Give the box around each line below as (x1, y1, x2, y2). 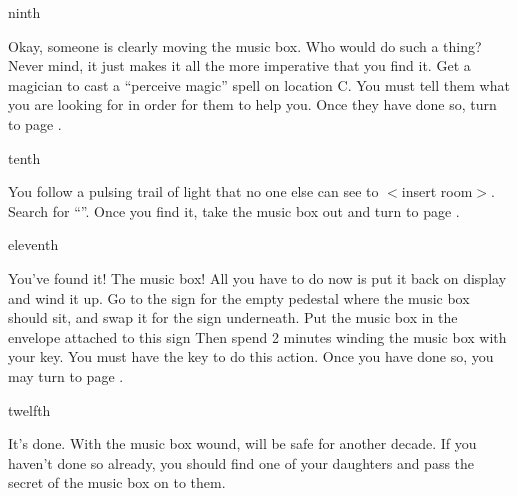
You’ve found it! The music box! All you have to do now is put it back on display (8, 267, 507, 288)
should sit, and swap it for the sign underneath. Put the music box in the (8, 307, 458, 328)
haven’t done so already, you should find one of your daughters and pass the (8, 452, 475, 473)
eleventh (8, 234, 59, 255)
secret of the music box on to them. (8, 472, 226, 493)
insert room (401, 181, 473, 202)
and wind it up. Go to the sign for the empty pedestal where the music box (8, 287, 470, 308)
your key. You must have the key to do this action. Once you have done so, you (8, 346, 494, 367)
